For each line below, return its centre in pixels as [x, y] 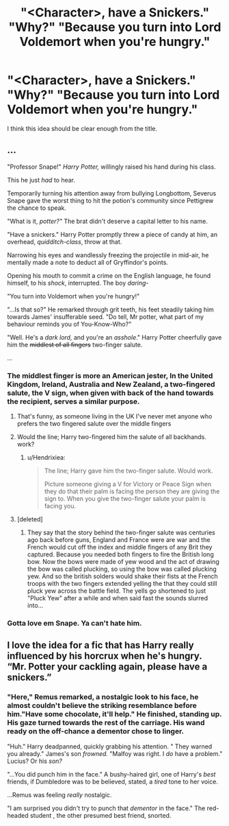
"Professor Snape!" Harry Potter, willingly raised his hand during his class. [112, 167]
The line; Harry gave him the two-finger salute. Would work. [129, 471]
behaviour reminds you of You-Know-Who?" [69, 324]
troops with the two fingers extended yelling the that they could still [122, 584]
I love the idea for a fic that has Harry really [100, 645]
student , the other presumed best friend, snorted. [100, 815]
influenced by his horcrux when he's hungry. [105, 656]
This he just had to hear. [41, 180]
